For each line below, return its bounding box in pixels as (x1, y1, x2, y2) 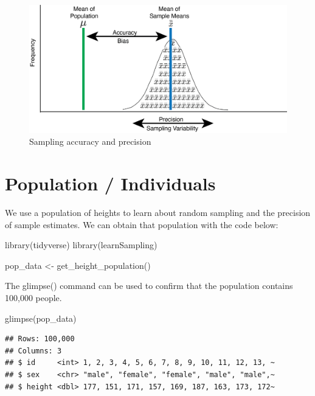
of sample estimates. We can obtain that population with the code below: (5, 218, 279, 231)
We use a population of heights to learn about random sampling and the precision (5, 206, 311, 219)
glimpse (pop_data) (5, 311, 77, 324)
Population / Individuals (5, 171, 216, 196)
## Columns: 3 (5, 346, 62, 355)
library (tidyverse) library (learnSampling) (5, 238, 157, 251)
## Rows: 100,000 (5, 335, 75, 344)
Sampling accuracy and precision (29, 135, 151, 148)
